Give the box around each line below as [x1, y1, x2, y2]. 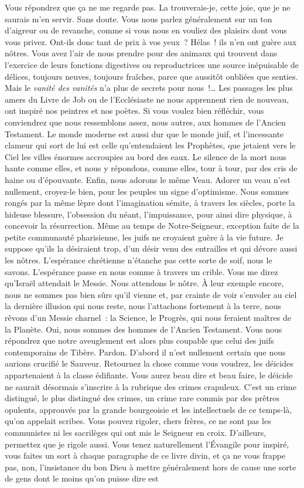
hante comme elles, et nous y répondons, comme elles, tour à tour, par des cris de [5, 162, 298, 174]
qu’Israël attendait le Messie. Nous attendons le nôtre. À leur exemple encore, [5, 277, 284, 289]
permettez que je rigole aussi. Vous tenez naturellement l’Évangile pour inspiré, [5, 438, 289, 450]
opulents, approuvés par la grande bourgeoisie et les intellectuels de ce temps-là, [5, 403, 292, 415]
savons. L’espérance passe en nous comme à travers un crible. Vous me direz [5, 265, 278, 277]
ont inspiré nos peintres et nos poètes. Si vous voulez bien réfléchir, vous [5, 104, 264, 117]
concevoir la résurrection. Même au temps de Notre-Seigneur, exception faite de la [5, 219, 299, 232]
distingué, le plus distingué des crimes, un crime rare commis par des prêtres [5, 392, 280, 404]
